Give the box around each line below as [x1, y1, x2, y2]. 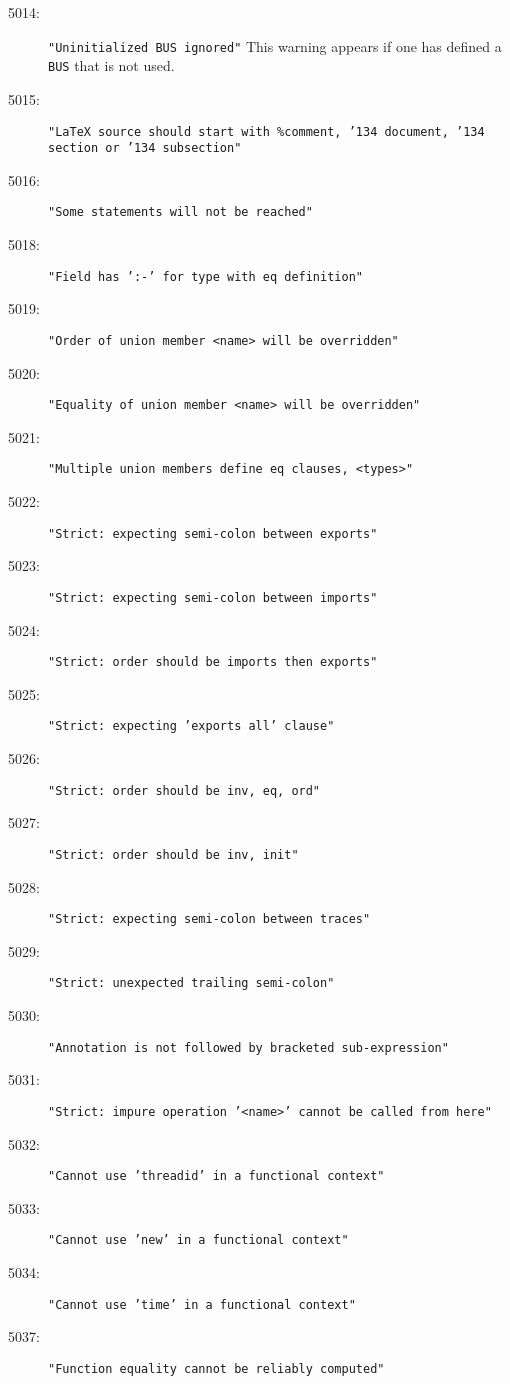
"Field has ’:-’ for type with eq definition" [48, 269, 363, 284]
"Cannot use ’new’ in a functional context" [48, 1233, 349, 1248]
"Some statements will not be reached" [48, 205, 313, 220]
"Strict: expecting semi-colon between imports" [48, 590, 378, 605]
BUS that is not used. [48, 55, 175, 76]
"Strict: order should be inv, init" [48, 847, 299, 862]
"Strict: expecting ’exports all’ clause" [48, 719, 335, 734]
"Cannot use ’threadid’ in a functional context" [48, 1169, 385, 1184]
